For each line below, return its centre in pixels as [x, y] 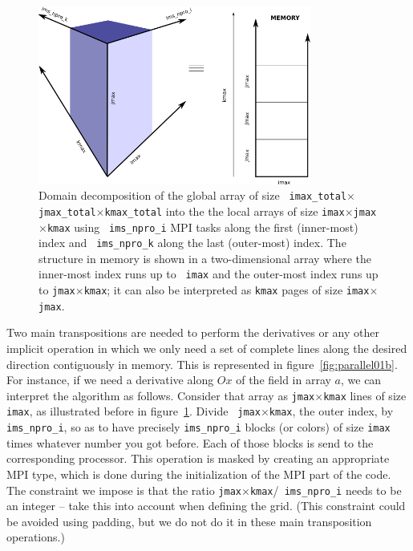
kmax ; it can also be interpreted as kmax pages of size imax [227, 290]
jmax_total [67, 212]
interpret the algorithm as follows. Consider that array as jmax [161, 395]
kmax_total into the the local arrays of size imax [225, 211]
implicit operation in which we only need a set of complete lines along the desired [207, 348]
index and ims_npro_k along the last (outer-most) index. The [192, 243]
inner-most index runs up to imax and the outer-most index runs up [209, 274]
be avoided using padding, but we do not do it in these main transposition [189, 521]
